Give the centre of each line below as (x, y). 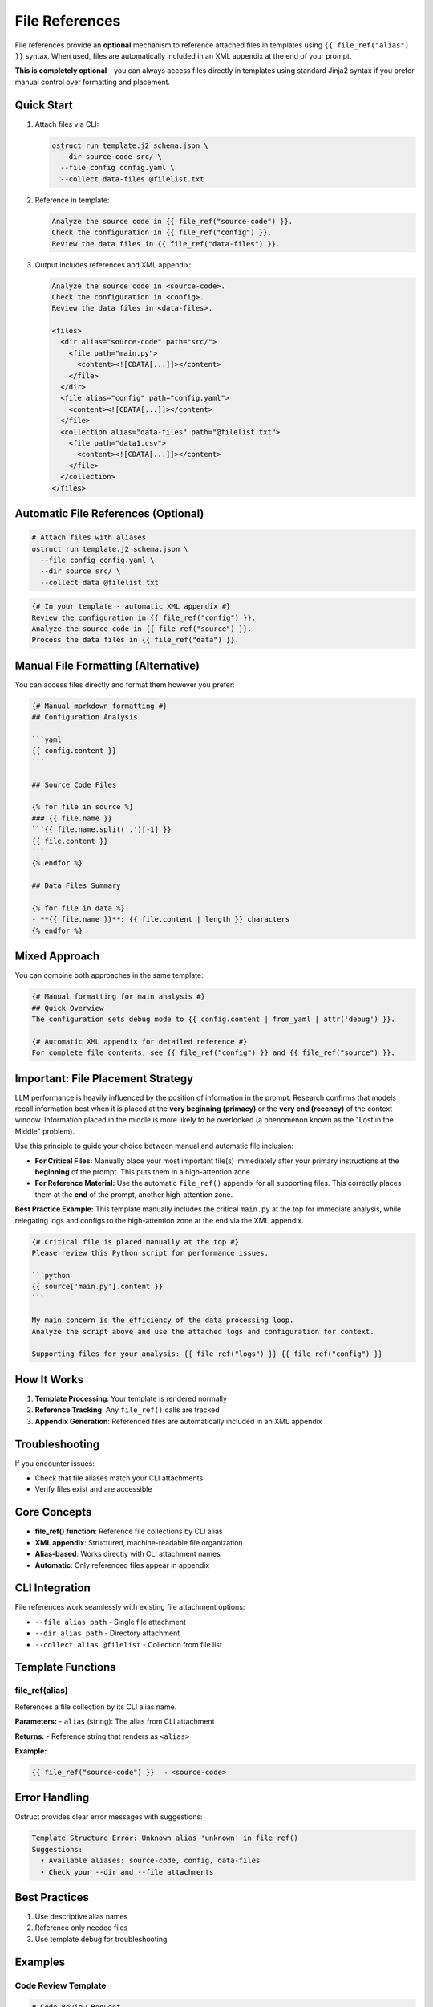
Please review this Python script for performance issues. (150, 1253)
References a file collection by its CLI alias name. (96, 1707)
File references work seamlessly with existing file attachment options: (130, 1607)
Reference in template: (72, 200)
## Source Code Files (74, 784)
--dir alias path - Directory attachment (107, 1633)
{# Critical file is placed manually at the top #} (136, 1242)
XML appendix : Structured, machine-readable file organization (139, 1542)
